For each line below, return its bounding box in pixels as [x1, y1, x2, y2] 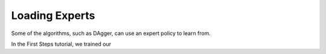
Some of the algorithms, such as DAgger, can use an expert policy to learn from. [11, 30, 211, 37]
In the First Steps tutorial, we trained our [11, 40, 112, 47]
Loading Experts [11, 9, 95, 22]
